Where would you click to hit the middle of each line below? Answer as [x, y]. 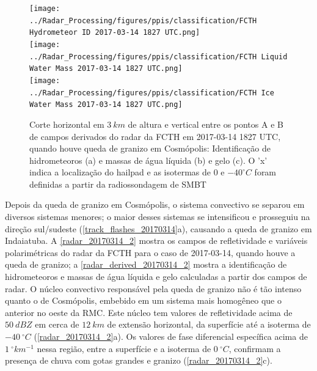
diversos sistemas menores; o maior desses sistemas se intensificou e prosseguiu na [158, 217]
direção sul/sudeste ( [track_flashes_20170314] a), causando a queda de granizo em [158, 228]
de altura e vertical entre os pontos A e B [206, 124]
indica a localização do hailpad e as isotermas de [120, 172]
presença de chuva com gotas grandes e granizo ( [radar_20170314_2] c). [139, 360]
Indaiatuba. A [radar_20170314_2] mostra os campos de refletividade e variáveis [156, 241]
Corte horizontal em [67, 124]
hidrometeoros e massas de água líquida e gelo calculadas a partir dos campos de [156, 277]
